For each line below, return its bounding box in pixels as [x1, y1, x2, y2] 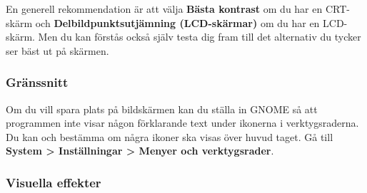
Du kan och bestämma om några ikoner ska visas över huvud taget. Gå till [6, 129, 333, 144]
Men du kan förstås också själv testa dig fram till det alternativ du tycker [38, 29, 361, 44]
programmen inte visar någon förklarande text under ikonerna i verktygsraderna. [6, 115, 359, 130]
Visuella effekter [6, 173, 101, 191]
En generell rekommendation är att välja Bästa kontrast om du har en [6, 1, 323, 16]
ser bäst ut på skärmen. [6, 43, 109, 58]
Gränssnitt [6, 73, 69, 91]
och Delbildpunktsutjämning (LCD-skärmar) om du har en [35, 15, 320, 30]
